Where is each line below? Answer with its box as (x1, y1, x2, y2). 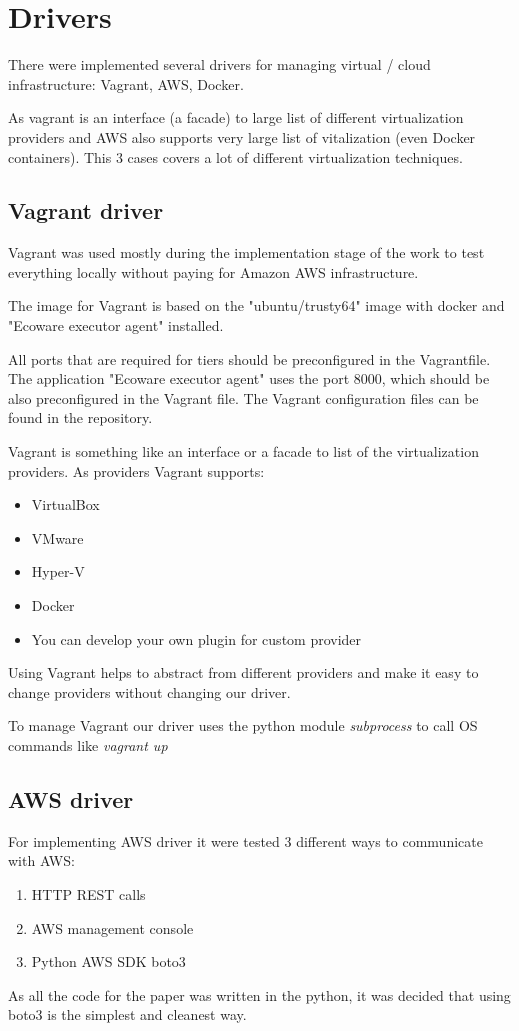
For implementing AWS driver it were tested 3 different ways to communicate (8, 830, 483, 851)
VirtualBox (31, 494, 100, 515)
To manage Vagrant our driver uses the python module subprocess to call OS (8, 715, 478, 736)
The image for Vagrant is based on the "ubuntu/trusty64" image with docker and (8, 295, 505, 316)
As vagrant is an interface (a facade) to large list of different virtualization (8, 107, 464, 128)
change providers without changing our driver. (8, 681, 291, 702)
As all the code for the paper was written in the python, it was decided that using (8, 984, 511, 1005)
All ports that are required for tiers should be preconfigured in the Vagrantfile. (8, 348, 491, 369)
